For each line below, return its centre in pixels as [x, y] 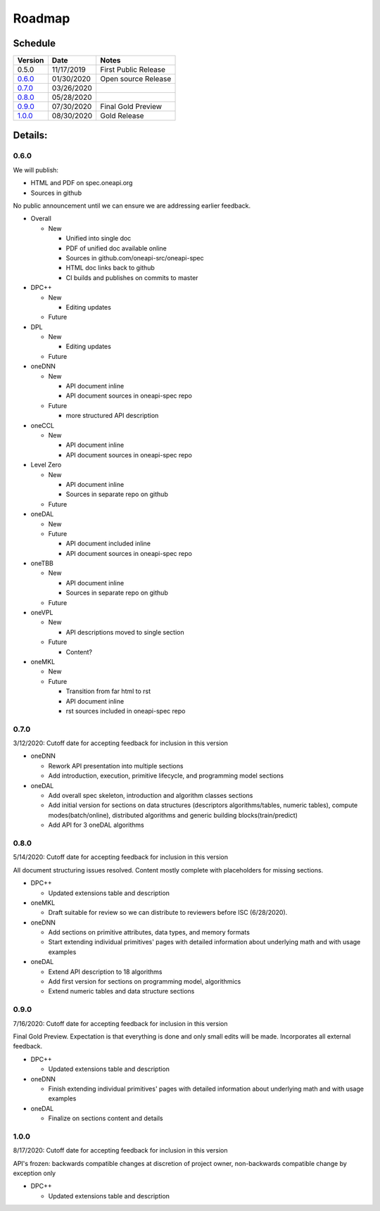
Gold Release [122, 116]
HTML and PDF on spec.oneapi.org [82, 183]
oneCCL [43, 425]
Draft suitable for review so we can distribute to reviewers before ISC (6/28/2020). [168, 913]
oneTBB [42, 564]
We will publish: [36, 170]
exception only [34, 1173]
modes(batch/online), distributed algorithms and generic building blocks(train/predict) [173, 815]
